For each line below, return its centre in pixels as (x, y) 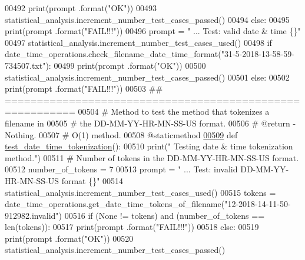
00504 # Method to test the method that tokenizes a (174, 111)
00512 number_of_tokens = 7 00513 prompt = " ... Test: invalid (121, 169)
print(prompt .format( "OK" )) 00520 (69, 238)
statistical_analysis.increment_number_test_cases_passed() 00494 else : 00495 (147, 19)
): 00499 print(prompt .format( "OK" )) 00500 (126, 65)
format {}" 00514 (92, 180)
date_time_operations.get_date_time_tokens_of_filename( (115, 204)
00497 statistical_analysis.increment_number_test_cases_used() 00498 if (138, 42)
